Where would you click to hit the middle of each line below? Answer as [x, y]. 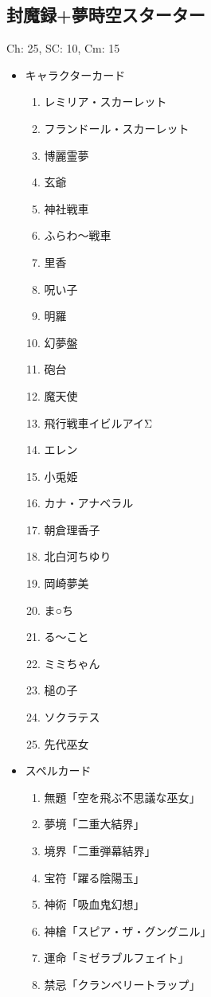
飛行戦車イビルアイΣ [98, 422]
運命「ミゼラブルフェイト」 [117, 958]
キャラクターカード [75, 74]
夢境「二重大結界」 [94, 824]
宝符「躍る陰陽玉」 [94, 877]
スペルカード [58, 770]
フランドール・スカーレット [117, 128]
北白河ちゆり [78, 556]
